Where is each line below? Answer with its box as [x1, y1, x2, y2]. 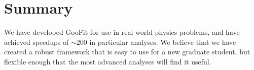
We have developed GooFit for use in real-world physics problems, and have [4, 27, 240, 37]
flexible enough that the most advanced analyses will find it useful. [4, 56, 211, 66]
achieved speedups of [4, 36, 69, 47]
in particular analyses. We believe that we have [89, 36, 236, 47]
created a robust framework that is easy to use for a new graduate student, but [4, 46, 250, 57]
